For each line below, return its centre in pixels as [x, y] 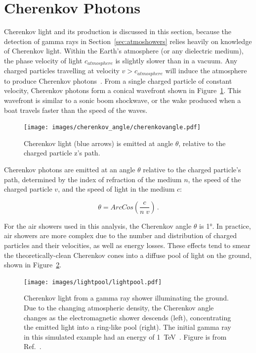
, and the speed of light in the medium [116, 189]
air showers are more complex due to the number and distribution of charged [121, 235]
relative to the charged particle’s [192, 170]
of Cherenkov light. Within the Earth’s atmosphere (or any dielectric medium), [124, 51]
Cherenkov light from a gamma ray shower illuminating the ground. [126, 298]
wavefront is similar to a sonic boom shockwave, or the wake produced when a [123, 100]
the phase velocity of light [43, 60]
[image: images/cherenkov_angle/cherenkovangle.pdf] [112, 127]
